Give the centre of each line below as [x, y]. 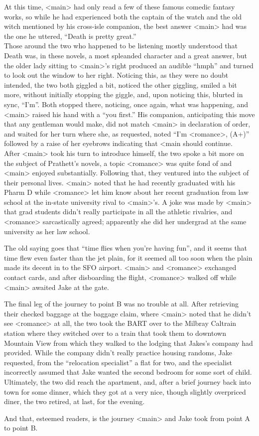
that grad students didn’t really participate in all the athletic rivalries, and [118, 212]
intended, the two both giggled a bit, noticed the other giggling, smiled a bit [121, 84]
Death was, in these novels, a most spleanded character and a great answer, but [126, 55]
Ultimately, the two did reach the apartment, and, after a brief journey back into [128, 381]
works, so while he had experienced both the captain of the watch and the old [123, 16]
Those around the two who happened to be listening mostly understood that [121, 46]
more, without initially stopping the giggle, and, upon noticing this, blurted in [124, 94]
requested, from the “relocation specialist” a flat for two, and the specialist [118, 362]
